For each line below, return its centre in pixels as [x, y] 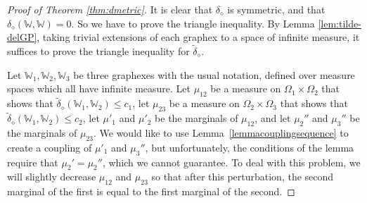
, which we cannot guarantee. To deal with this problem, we [231, 162]
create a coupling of [50, 147]
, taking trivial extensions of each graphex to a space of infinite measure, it [198, 37]
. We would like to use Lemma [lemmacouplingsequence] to [221, 133]
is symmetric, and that [276, 9]
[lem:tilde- [340, 23]
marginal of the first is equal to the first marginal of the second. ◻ [151, 191]
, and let [273, 118]
